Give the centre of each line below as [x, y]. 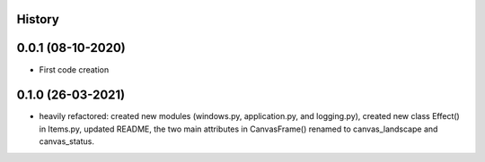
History [38, 19]
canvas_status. [66, 141]
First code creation [74, 69]
